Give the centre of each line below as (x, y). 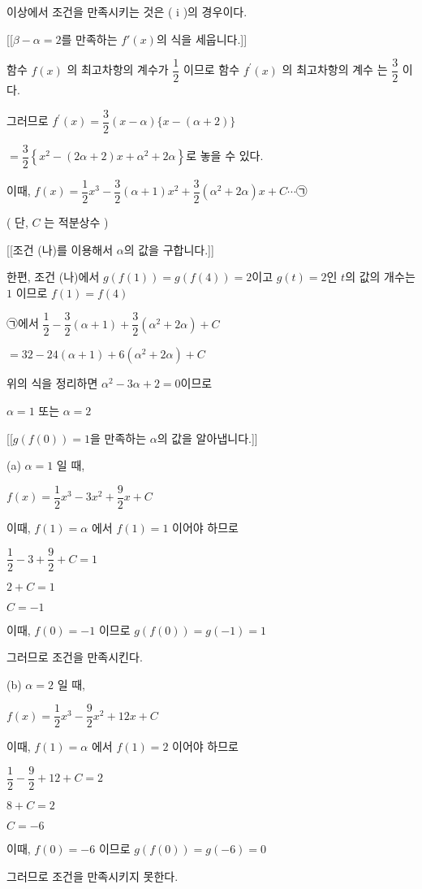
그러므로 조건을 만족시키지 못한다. (93, 876)
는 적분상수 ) (76, 222)
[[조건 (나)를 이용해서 (60, 249)
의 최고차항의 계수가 (118, 69)
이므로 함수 (212, 69)
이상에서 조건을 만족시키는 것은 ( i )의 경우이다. (127, 11)
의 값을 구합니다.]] (169, 249)
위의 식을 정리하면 (52, 383)
